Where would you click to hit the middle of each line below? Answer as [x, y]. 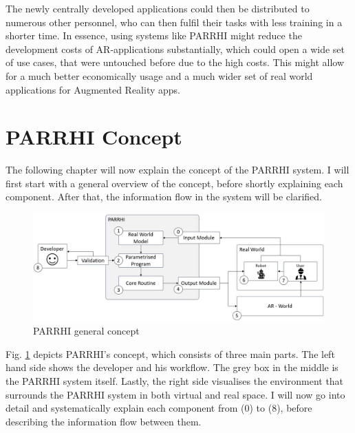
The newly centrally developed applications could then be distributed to [158, 8]
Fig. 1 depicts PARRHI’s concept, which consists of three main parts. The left [170, 353]
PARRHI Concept [94, 137]
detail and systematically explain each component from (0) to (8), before [159, 408]
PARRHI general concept [86, 331]
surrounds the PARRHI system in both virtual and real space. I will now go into [175, 394]
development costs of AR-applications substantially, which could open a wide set [175, 49]
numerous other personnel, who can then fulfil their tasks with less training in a [174, 22]
